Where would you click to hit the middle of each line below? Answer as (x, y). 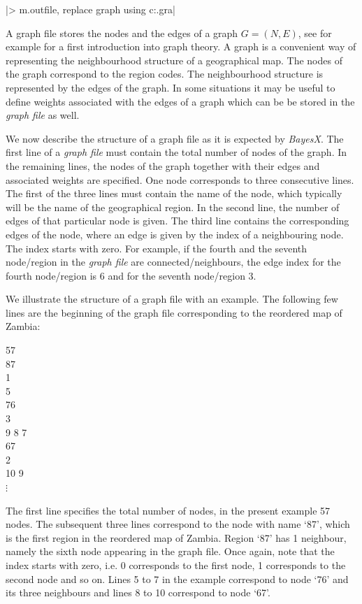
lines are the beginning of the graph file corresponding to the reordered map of (174, 312)
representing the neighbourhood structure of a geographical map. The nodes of (174, 60)
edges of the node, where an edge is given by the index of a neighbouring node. (175, 234)
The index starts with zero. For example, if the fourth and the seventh (157, 248)
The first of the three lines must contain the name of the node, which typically (174, 193)
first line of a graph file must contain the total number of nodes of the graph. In (176, 152)
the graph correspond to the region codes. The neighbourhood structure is (165, 74)
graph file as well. (43, 115)
